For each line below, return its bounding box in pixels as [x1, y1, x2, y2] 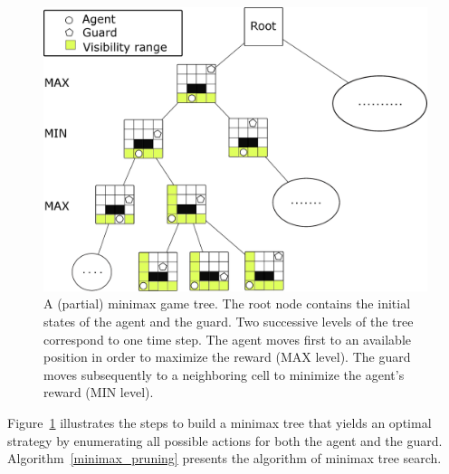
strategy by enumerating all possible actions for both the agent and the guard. [7, 431, 443, 450]
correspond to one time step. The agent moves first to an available [43, 329, 411, 348]
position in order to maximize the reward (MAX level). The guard [43, 347, 411, 366]
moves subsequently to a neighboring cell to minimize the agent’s [43, 365, 405, 384]
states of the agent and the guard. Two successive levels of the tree [43, 312, 414, 331]
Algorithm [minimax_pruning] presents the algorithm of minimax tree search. [7, 449, 442, 468]
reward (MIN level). [43, 383, 154, 402]
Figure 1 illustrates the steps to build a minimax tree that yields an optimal [7, 413, 432, 432]
